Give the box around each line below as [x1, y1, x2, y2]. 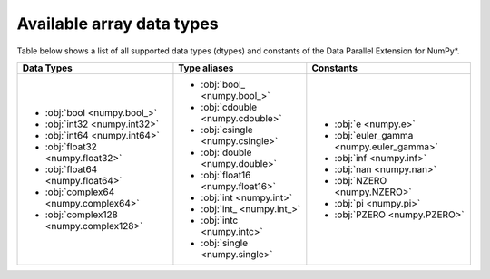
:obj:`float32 [44, 140, 97, 153]
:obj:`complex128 [44, 208, 118, 221]
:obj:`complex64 [44, 186, 115, 198]
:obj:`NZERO [334, 174, 387, 187]
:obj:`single [201, 236, 249, 249]
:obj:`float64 [44, 163, 98, 176]
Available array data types [16, 14, 219, 34]
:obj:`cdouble [201, 101, 258, 113]
